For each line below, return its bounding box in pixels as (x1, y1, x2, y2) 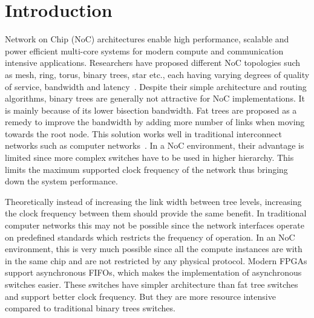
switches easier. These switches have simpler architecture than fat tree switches (5, 278, 298, 290)
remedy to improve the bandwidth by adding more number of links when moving (5, 115, 305, 128)
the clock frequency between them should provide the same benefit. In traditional (5, 207, 307, 219)
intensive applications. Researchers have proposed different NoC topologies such (5, 56, 301, 69)
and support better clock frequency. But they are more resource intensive (5, 290, 276, 302)
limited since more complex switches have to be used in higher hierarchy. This (5, 151, 294, 164)
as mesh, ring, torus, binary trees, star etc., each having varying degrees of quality (5, 68, 310, 80)
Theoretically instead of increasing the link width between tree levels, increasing (5, 195, 302, 207)
